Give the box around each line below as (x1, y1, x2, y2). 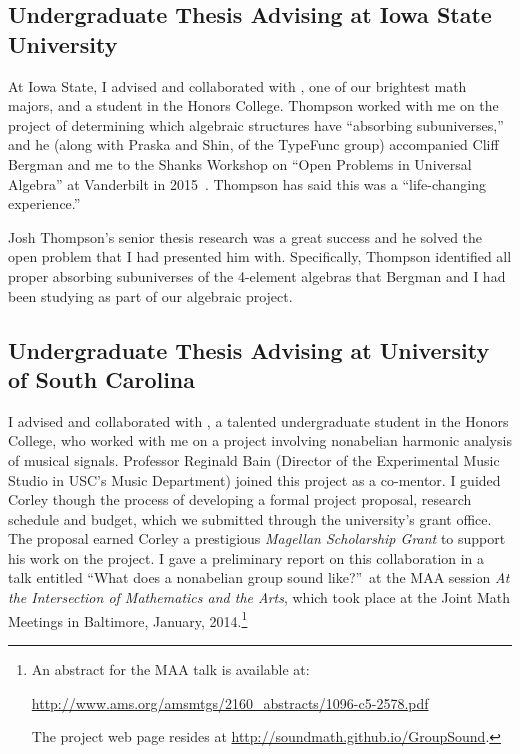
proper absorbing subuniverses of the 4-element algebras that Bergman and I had (8, 265, 506, 286)
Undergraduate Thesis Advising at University (8, 334, 490, 365)
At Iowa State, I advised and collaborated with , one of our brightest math (8, 75, 467, 96)
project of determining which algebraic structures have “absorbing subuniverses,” (8, 114, 504, 135)
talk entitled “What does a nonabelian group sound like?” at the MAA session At (8, 567, 510, 588)
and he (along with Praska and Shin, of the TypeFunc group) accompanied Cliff (8, 134, 499, 155)
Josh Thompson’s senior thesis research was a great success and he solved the (8, 226, 483, 247)
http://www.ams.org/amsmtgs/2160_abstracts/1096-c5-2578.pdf (31, 692, 429, 713)
